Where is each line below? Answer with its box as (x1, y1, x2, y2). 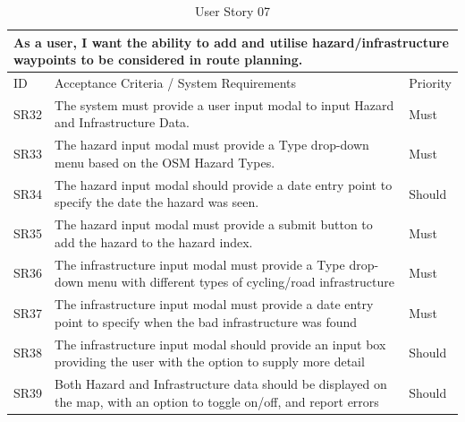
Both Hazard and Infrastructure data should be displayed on (55, 374, 387, 392)
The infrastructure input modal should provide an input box (55, 334, 386, 353)
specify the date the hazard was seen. (55, 193, 259, 211)
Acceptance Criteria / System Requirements (55, 73, 297, 92)
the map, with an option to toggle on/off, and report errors (55, 392, 379, 410)
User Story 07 (194, 2, 271, 20)
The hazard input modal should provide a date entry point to (55, 175, 393, 194)
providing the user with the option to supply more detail (55, 352, 365, 371)
